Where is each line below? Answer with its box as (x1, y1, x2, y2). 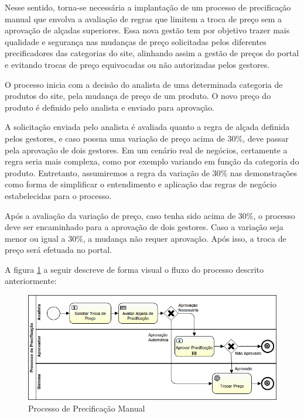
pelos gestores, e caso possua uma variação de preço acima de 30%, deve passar (5, 132, 289, 144)
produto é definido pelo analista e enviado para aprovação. (5, 101, 215, 113)
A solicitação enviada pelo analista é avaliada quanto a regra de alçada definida (5, 121, 290, 133)
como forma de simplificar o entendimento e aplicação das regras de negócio (5, 178, 276, 190)
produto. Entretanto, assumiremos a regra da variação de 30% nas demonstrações (5, 166, 298, 179)
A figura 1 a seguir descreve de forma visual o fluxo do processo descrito (5, 263, 264, 275)
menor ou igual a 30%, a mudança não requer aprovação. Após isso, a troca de (5, 232, 286, 244)
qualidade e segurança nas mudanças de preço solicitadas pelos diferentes (5, 35, 267, 47)
